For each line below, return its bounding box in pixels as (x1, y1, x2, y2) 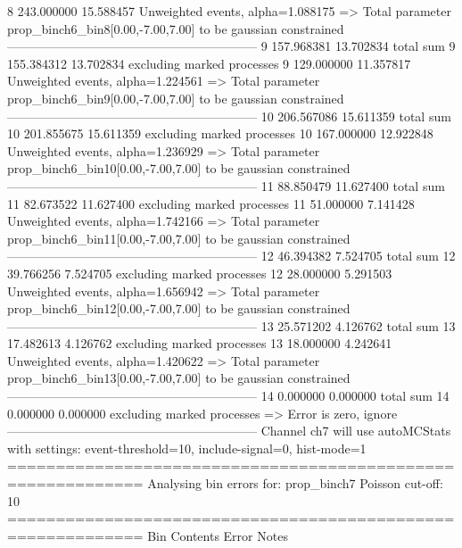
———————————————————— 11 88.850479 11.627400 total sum (7, 176, 445, 195)
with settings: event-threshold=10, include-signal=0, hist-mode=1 (7, 438, 367, 457)
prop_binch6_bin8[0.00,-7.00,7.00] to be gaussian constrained (7, 19, 344, 37)
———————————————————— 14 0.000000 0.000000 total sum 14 (7, 386, 450, 405)
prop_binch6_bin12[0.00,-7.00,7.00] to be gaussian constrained (7, 299, 351, 318)
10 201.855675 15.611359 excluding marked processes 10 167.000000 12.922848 (7, 124, 433, 143)
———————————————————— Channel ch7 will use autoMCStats (7, 421, 451, 440)
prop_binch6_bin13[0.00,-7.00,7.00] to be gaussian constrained (7, 369, 351, 387)
